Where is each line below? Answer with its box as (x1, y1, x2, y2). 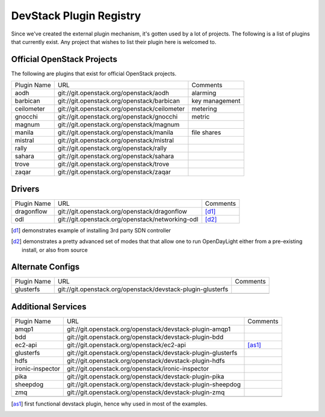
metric (191, 113, 210, 121)
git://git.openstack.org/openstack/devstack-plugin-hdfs (67, 356, 225, 365)
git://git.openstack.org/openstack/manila (57, 128, 174, 137)
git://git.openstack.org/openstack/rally (57, 144, 167, 153)
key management (191, 97, 241, 105)
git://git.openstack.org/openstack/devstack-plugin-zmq (67, 388, 225, 397)
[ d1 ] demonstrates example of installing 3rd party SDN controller (11, 226, 172, 234)
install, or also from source (22, 246, 88, 253)
